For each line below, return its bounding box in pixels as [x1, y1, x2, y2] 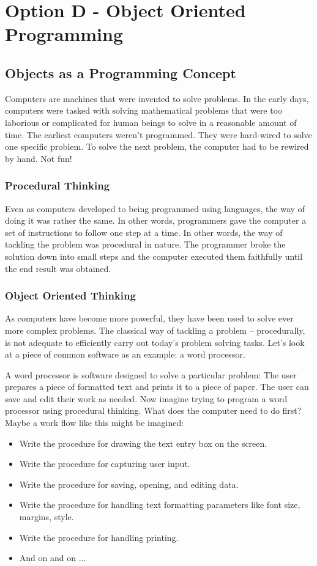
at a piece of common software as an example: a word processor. [5, 348, 245, 361]
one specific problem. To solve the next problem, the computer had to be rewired [5, 140, 309, 153]
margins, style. [19, 510, 74, 523]
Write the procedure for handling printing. [19, 531, 179, 543]
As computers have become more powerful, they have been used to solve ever [5, 312, 294, 325]
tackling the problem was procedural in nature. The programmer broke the [5, 238, 286, 251]
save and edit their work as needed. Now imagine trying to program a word [5, 392, 288, 405]
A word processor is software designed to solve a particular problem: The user [5, 368, 297, 381]
